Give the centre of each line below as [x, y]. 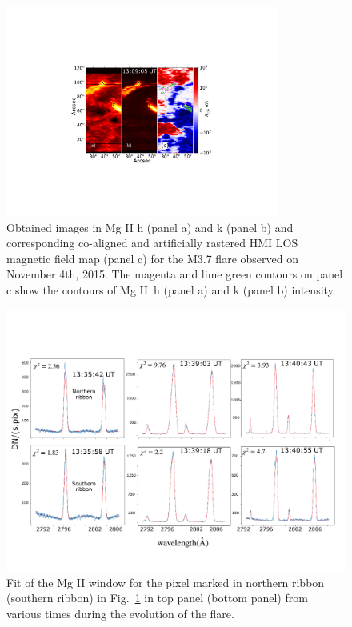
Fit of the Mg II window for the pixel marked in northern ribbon [166, 582]
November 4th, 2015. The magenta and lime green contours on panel [175, 274]
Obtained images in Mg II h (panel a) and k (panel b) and [150, 227]
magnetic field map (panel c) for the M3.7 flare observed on [152, 258]
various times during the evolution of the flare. [120, 613]
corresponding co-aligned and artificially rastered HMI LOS [152, 243]
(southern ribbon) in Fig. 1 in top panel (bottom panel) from [157, 598]
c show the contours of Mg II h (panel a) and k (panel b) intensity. [171, 289]
